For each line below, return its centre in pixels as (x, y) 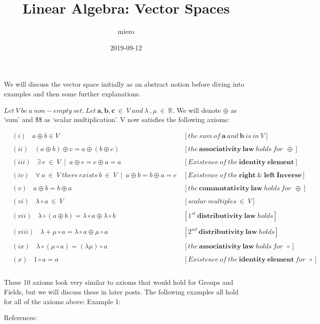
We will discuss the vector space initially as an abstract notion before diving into (124, 84)
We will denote (199, 110)
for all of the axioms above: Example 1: (62, 301)
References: (21, 317)
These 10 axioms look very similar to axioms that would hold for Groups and (119, 282)
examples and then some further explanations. (72, 93)
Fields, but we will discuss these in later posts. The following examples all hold (121, 291)
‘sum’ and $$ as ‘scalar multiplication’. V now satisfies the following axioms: (117, 119)
